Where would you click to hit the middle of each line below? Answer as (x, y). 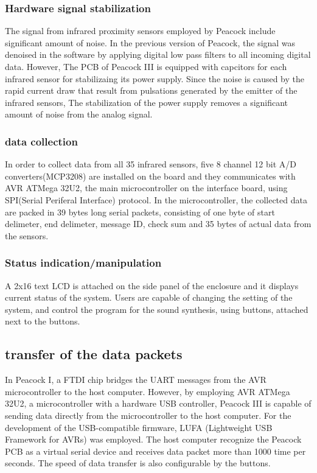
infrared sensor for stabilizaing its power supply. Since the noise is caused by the (155, 78)
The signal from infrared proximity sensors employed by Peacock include (140, 31)
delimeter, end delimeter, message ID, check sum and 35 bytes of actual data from (158, 224)
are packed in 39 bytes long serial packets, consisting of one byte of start (140, 212)
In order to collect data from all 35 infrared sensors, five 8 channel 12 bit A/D (151, 164)
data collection (41, 141)
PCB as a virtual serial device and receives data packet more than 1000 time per (155, 451)
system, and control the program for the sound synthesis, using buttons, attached (157, 309)
